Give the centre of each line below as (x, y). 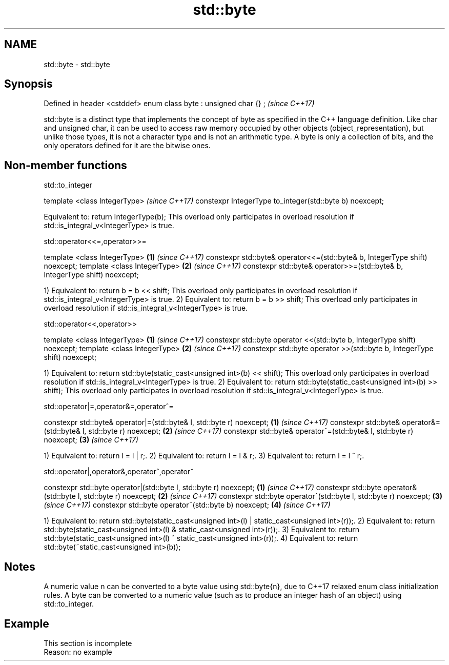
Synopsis (28, 84)
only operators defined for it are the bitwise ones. (127, 146)
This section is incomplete (88, 643)
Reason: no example (78, 652)
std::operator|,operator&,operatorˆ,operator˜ (119, 472)
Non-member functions (66, 165)
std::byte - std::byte (77, 64)
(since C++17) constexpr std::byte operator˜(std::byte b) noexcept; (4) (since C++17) (187, 505)
